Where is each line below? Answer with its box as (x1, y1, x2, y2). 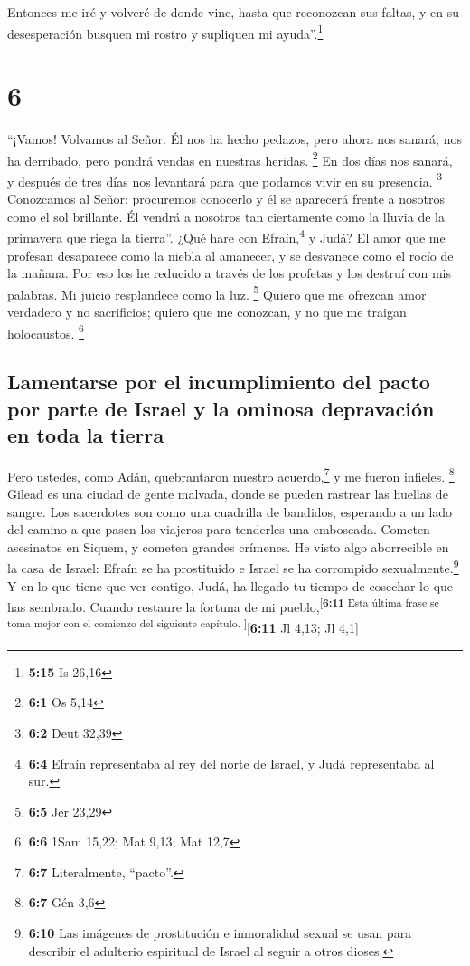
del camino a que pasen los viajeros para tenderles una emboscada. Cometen (7, 520, 430, 539)
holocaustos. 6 (7, 320, 84, 342)
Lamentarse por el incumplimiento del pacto (7, 368, 430, 396)
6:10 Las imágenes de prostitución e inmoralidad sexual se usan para (28, 923, 412, 942)
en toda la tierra (7, 420, 164, 448)
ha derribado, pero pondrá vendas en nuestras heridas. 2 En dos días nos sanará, (7, 148, 453, 169)
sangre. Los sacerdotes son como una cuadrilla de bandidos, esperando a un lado (7, 502, 453, 521)
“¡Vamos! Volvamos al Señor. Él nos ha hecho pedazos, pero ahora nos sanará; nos (7, 129, 462, 148)
